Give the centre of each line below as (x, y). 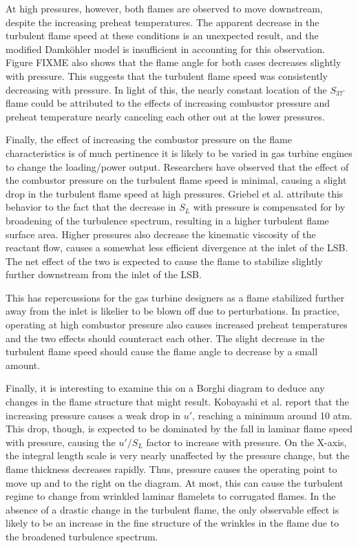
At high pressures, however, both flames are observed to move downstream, (164, 8)
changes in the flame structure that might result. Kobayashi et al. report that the (177, 402)
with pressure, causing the (61, 442)
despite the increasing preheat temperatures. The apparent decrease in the (162, 22)
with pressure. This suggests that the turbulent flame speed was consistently (167, 75)
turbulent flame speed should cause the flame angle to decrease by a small (162, 351)
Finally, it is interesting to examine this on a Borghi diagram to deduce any (165, 388)
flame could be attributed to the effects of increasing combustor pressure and (168, 103)
